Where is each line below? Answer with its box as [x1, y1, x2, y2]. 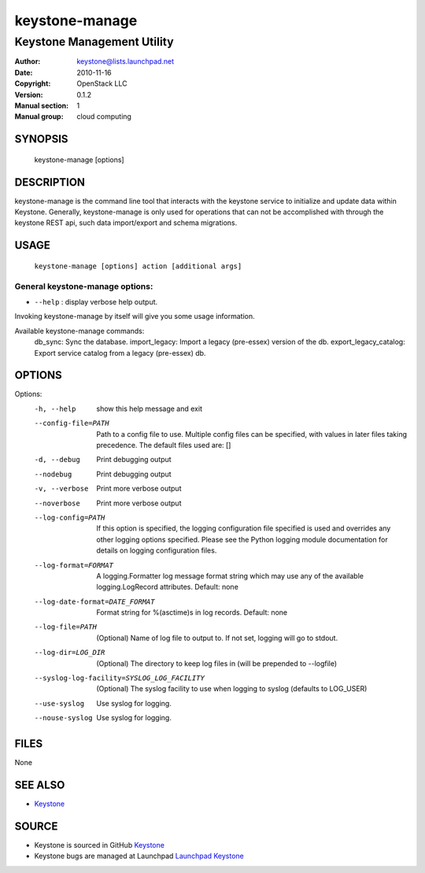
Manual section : [14, 101, 69, 110]
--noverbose [34, 498, 80, 508]
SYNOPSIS [14, 132, 68, 146]
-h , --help [34, 404, 76, 413]
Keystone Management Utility [14, 35, 174, 49]
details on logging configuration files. [96, 546, 217, 555]
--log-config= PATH [34, 512, 105, 522]
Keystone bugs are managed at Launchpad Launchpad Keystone [34, 851, 244, 861]
